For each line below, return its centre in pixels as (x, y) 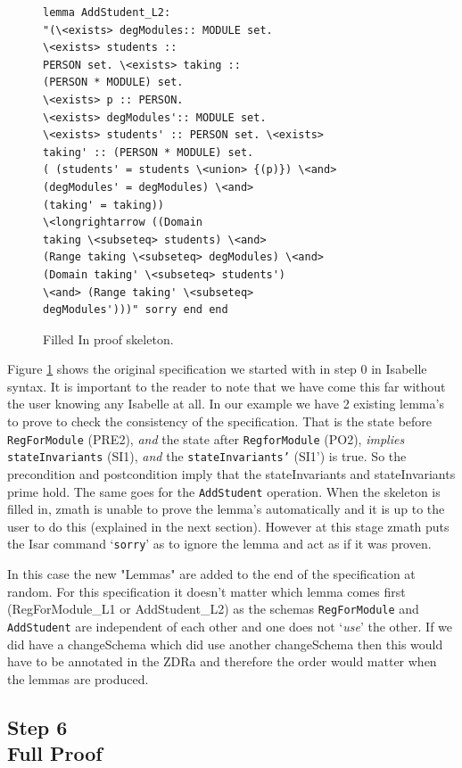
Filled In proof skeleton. (108, 339)
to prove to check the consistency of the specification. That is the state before (220, 421)
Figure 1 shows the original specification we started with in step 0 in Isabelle (217, 369)
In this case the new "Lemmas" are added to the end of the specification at (211, 574)
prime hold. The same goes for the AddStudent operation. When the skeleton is (224, 491)
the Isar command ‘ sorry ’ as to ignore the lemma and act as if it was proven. (219, 544)
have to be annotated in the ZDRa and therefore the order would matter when (222, 661)
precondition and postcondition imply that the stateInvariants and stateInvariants (231, 473)
